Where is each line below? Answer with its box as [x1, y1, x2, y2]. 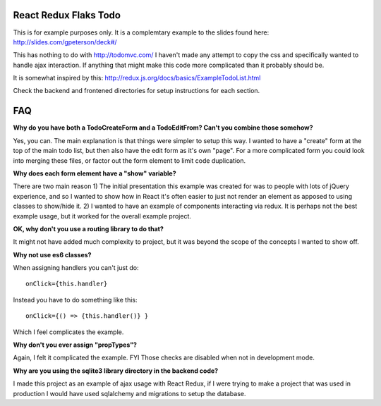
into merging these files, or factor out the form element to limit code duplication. [13, 156, 246, 165]
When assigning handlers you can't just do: [13, 264, 139, 272]
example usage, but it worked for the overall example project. [13, 211, 192, 220]
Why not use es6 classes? [13, 250, 92, 259]
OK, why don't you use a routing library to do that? [13, 224, 164, 233]
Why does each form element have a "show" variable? [13, 169, 176, 178]
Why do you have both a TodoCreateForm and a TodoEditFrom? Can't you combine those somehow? [13, 123, 313, 132]
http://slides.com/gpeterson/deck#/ [13, 37, 117, 46]
